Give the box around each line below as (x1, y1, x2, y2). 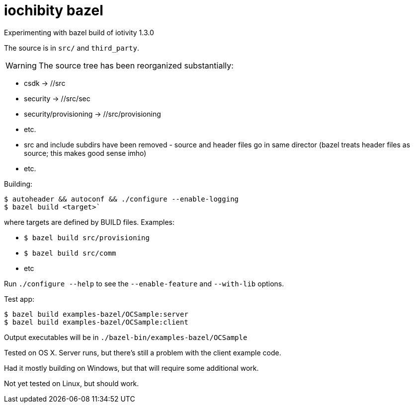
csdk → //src (24, 78, 66, 87)
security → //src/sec (24, 94, 90, 103)
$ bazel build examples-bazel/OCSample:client (4, 318, 188, 326)
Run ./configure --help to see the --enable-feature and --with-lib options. (4, 279, 284, 288)
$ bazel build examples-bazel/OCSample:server (4, 310, 188, 318)
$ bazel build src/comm (24, 249, 116, 257)
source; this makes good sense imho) (24, 148, 147, 157)
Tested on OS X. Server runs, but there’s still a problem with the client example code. (4, 348, 281, 357)
